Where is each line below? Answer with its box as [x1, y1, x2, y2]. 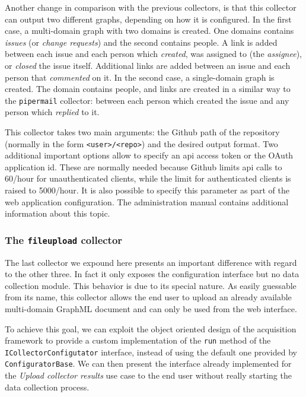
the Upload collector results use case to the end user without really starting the [5, 369, 292, 382]
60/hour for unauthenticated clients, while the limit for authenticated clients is [5, 172, 291, 185]
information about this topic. [5, 207, 110, 220]
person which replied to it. [5, 106, 100, 118]
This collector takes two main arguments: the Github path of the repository [5, 126, 280, 138]
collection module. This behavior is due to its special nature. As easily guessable [5, 279, 297, 291]
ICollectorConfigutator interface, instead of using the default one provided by [5, 345, 297, 358]
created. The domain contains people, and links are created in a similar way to [5, 82, 291, 95]
